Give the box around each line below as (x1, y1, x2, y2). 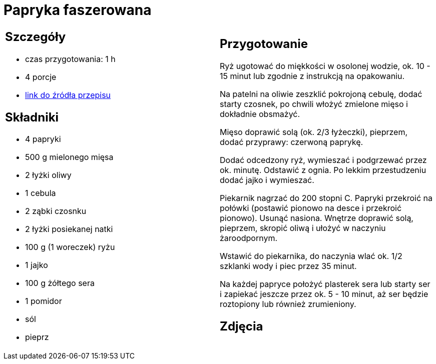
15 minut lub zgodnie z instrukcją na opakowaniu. (220, 70, 405, 81)
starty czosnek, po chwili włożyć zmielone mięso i (220, 98, 408, 109)
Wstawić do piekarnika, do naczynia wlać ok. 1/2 (220, 250, 402, 261)
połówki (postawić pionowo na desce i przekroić (220, 202, 402, 213)
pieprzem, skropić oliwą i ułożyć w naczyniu (220, 222, 386, 233)
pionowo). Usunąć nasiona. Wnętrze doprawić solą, (220, 212, 413, 223)
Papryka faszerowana (4, 1, 152, 18)
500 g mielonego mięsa (25, 152, 114, 162)
